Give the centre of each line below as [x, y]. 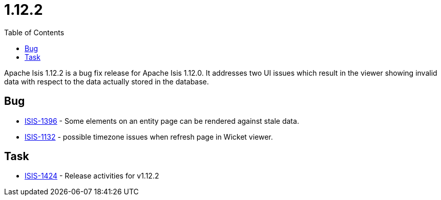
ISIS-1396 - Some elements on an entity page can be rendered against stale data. [162, 121]
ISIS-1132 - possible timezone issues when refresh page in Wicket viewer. [149, 137]
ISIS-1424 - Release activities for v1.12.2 [92, 176]
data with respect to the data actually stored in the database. [107, 81]
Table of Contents [34, 32]
